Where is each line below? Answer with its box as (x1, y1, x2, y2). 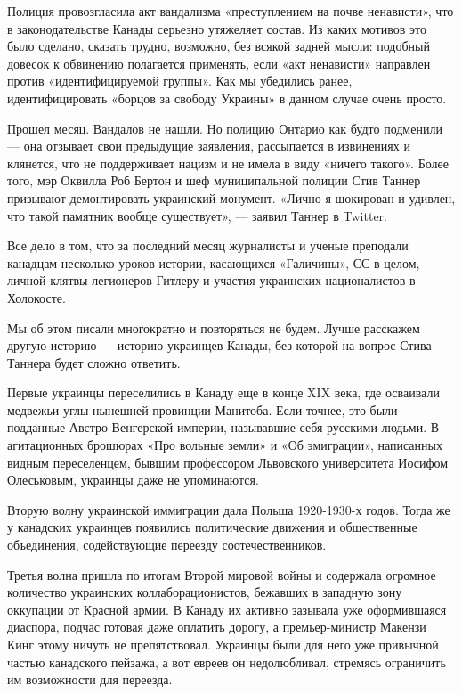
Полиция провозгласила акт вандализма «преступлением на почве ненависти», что (7, 2, 454, 20)
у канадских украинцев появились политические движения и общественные (7, 518, 417, 536)
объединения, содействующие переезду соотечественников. (7, 535, 327, 554)
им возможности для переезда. (7, 670, 173, 689)
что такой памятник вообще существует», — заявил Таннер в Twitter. (7, 206, 387, 225)
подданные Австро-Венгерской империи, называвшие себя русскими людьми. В (7, 418, 440, 437)
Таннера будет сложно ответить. (7, 353, 181, 371)
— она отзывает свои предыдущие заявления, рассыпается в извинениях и (7, 136, 410, 155)
